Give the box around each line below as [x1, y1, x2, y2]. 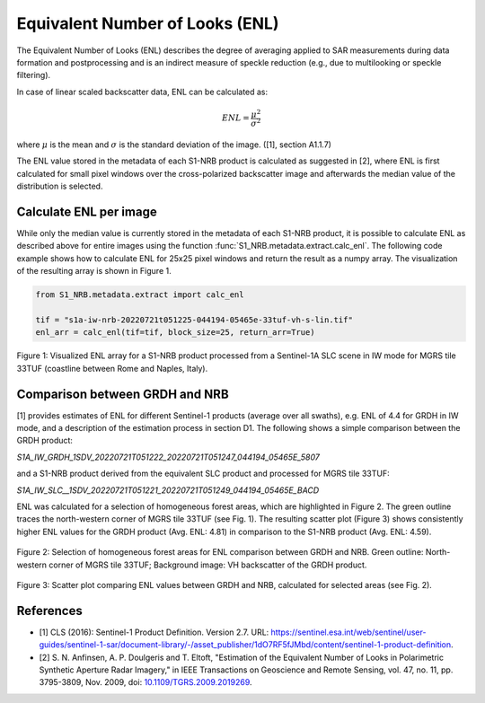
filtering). [16, 70, 51, 81]
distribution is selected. [16, 180, 103, 192]
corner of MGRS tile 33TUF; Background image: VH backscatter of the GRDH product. [48, 559, 367, 570]
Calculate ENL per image [16, 205, 157, 219]
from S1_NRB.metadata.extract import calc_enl [35, 290, 244, 300]
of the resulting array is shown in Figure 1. [16, 266, 172, 277]
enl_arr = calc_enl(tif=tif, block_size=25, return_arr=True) [35, 328, 315, 338]
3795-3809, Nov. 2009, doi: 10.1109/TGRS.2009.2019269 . [39, 677, 252, 688]
